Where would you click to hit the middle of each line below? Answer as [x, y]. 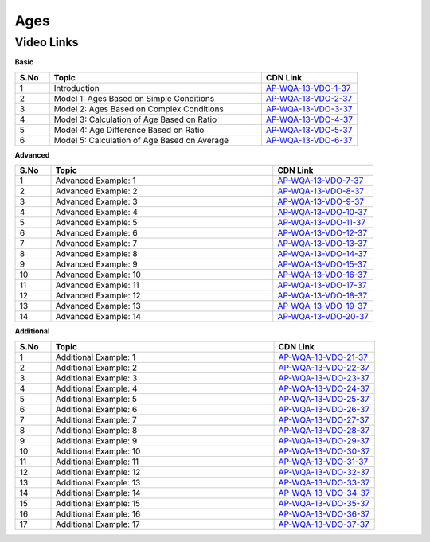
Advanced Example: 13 [98, 306]
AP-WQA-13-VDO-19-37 [322, 306]
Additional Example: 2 [96, 368]
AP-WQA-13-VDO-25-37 [324, 399]
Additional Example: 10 [98, 451]
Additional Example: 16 [98, 513]
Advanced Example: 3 [97, 201]
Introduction [76, 88]
